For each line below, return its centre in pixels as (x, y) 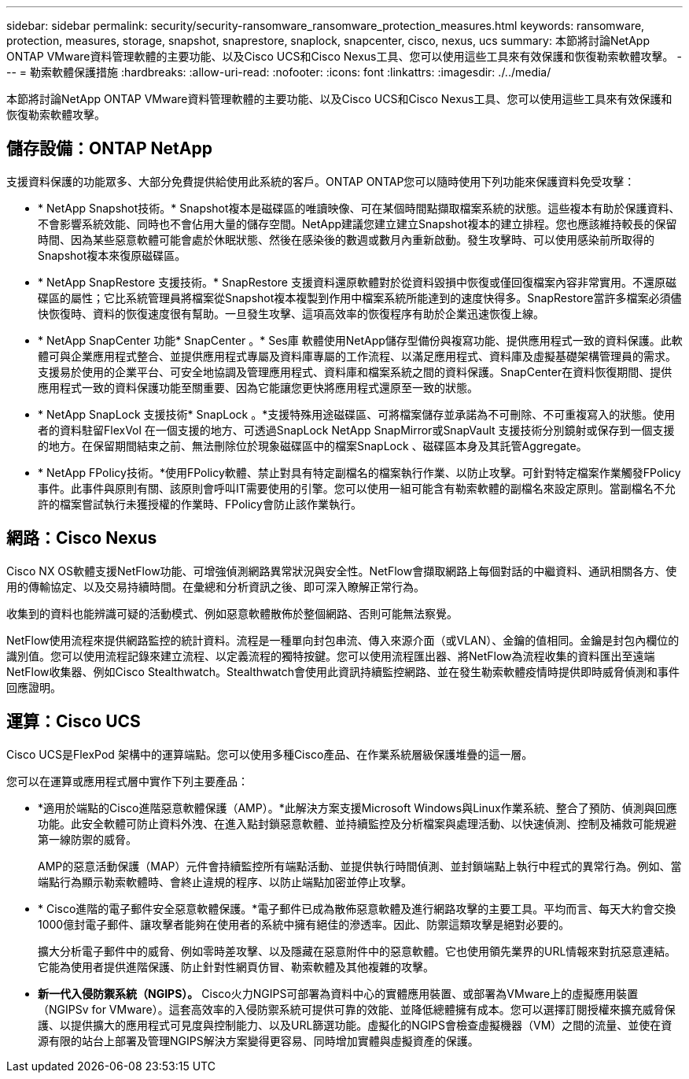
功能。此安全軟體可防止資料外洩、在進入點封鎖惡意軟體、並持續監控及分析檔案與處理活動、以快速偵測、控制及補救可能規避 (357, 823)
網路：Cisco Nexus (82, 538)
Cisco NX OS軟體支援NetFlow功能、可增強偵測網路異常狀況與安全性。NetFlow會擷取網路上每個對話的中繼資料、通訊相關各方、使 (342, 571)
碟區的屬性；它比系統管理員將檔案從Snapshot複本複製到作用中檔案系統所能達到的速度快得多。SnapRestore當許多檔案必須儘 (360, 297)
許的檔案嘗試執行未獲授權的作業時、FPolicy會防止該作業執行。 (200, 504)
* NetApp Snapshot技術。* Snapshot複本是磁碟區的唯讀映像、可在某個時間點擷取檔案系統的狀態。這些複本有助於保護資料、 (359, 208)
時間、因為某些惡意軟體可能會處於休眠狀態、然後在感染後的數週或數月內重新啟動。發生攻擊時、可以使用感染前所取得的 (346, 239)
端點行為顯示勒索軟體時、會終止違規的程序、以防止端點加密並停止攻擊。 (225, 881)
